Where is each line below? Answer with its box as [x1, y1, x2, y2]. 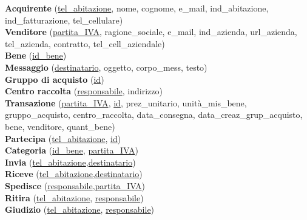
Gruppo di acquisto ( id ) [5, 73, 104, 85]
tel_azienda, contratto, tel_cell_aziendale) [5, 37, 165, 50]
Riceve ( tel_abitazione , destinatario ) [5, 167, 143, 180]
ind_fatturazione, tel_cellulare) [5, 13, 123, 26]
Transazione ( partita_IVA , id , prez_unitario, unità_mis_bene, [5, 96, 247, 109]
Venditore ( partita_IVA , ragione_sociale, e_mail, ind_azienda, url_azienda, [5, 25, 297, 38]
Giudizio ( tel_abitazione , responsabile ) [5, 203, 155, 216]
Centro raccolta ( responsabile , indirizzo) [5, 85, 163, 97]
